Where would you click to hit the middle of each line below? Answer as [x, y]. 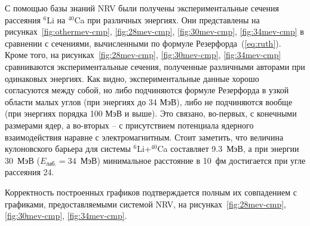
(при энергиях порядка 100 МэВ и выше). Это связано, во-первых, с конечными [151, 113]
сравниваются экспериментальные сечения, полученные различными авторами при [155, 66]
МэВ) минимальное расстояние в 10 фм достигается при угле [193, 160]
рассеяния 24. [30, 172]
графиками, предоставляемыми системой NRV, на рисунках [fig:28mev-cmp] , [146, 204]
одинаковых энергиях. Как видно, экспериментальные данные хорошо [132, 78]
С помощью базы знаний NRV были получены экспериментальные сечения [142, 8]
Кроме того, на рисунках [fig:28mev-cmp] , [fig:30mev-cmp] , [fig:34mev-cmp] [143, 55]
